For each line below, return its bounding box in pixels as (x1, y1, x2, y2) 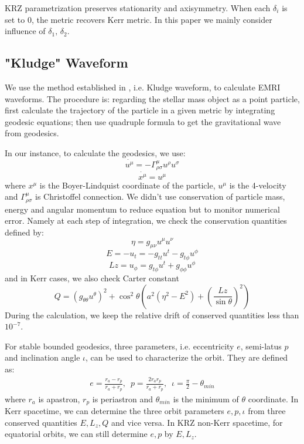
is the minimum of (173, 392, 239, 405)
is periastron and (92, 392, 153, 405)
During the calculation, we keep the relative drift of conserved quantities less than (5, 308, 299, 321)
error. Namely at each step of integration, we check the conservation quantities (5, 214, 287, 227)
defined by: (5, 226, 44, 238)
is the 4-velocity (229, 179, 286, 191)
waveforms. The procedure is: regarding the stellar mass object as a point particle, (5, 92, 300, 105)
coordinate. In (248, 392, 299, 405)
